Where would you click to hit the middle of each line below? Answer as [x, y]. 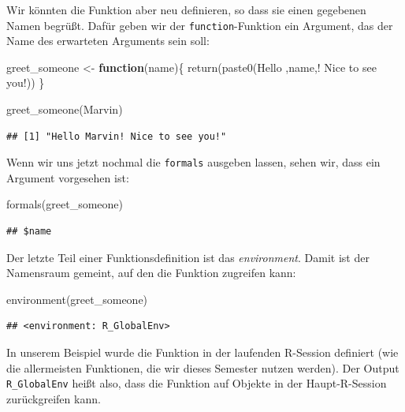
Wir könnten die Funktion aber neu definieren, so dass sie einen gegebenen [186, 9]
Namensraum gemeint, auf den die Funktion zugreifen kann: [151, 273]
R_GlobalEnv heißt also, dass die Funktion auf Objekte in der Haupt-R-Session [197, 383]
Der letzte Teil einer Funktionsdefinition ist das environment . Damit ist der [188, 257]
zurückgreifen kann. [54, 398]
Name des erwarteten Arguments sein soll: [108, 41]
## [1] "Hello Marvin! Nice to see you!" [117, 136]
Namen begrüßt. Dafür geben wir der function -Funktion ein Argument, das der [200, 25]
